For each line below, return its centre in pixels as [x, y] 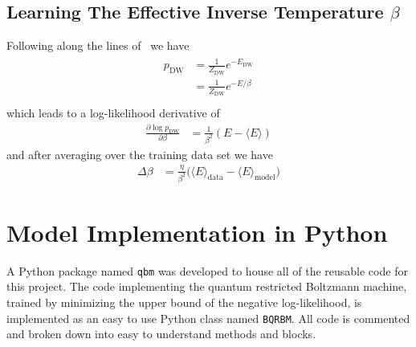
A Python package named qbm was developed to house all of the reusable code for [207, 270]
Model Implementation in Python [197, 232]
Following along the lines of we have [98, 45]
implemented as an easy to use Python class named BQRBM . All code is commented [208, 318]
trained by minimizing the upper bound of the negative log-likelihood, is [184, 302]
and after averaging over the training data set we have [140, 154]
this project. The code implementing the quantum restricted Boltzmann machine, [207, 286]
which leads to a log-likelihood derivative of [113, 112]
